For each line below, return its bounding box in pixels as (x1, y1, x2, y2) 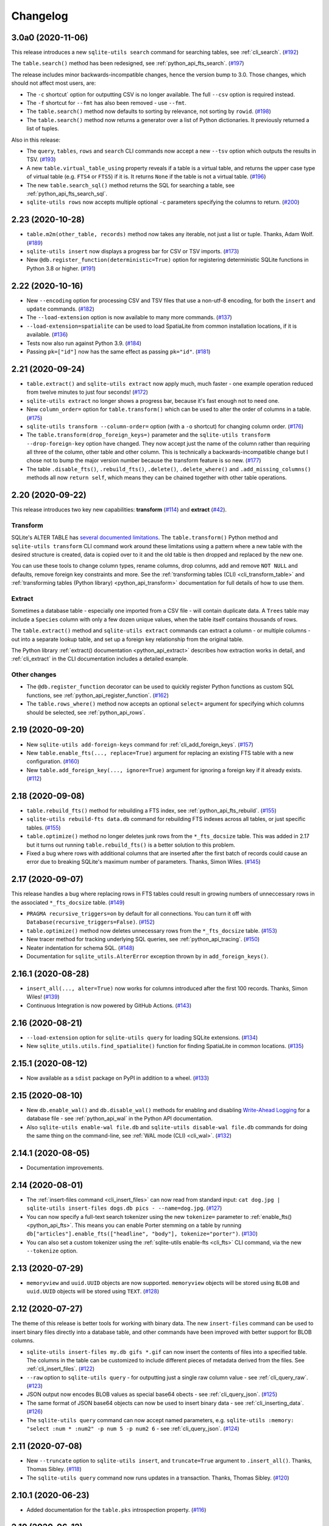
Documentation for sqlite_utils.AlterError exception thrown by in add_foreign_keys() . (26, 953, 269, 960)
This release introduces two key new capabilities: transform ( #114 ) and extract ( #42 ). (11, 506, 227, 513)
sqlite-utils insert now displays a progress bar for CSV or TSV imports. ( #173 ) (26, 248, 239, 255)
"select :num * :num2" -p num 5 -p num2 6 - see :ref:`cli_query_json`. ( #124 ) (26, 1425, 240, 1433)
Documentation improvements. (26, 1163, 104, 1171)
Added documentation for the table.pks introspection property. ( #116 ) (26, 1506, 207, 1513)
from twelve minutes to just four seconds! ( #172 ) (26, 388, 149, 396)
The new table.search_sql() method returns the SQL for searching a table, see (26, 181, 235, 189)
